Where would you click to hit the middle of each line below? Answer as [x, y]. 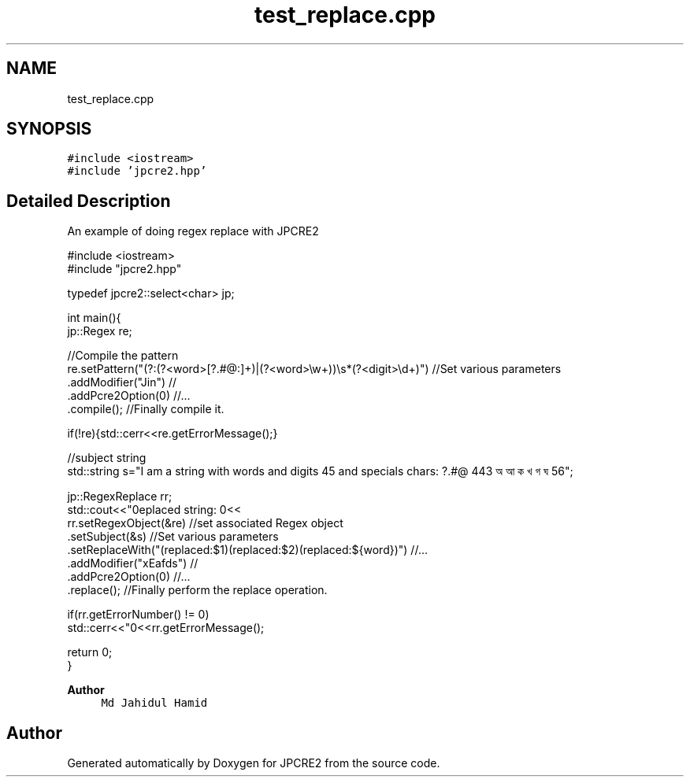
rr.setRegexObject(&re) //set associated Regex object [205, 523]
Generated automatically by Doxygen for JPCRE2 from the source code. [254, 763]
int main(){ [94, 318]
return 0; [90, 652]
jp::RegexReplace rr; [120, 497]
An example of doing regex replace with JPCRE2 [193, 231]
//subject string [107, 458]
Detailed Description [89, 201]
